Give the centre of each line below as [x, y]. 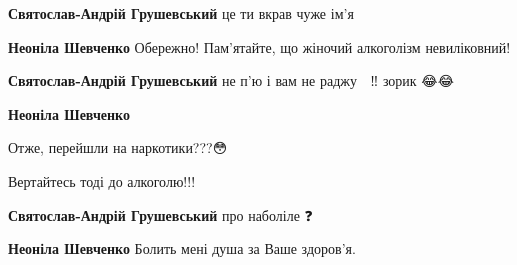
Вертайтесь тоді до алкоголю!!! [102, 180]
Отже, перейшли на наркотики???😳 [118, 147]
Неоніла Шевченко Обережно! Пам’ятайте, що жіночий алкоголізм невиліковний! [259, 46]
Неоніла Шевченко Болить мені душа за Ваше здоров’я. [182, 248]
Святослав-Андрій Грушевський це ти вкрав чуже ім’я [181, 13]
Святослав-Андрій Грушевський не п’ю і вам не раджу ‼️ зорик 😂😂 [231, 80]
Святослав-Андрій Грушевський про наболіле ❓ [160, 214]
